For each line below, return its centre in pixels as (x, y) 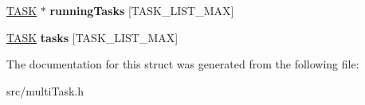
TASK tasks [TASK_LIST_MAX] (92, 37)
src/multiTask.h (45, 90)
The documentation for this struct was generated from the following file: (183, 64)
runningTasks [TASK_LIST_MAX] (142, 10)
